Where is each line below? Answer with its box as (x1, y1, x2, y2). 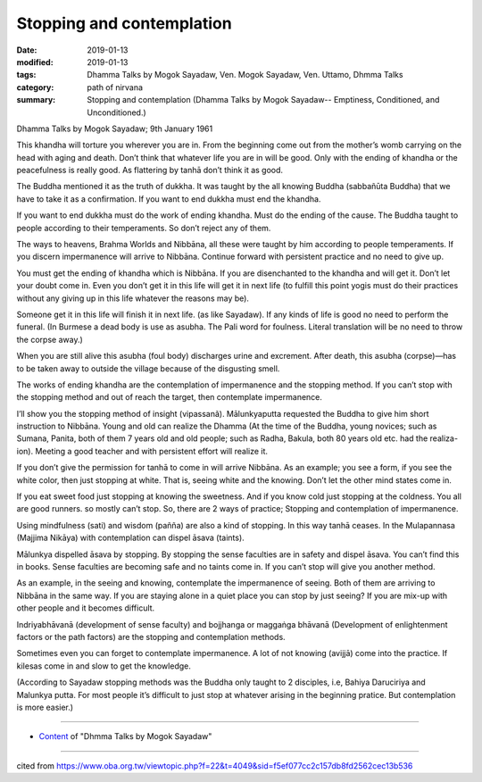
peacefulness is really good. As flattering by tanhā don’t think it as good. (16, 165, 284, 176)
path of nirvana (87, 81, 143, 93)
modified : (16, 56, 54, 67)
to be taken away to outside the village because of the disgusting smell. (16, 362, 280, 374)
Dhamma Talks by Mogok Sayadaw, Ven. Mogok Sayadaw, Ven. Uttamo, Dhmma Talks (87, 70, 403, 80)
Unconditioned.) (87, 107, 146, 118)
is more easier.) (16, 702, 74, 712)
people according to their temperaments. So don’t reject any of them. (16, 222, 271, 233)
